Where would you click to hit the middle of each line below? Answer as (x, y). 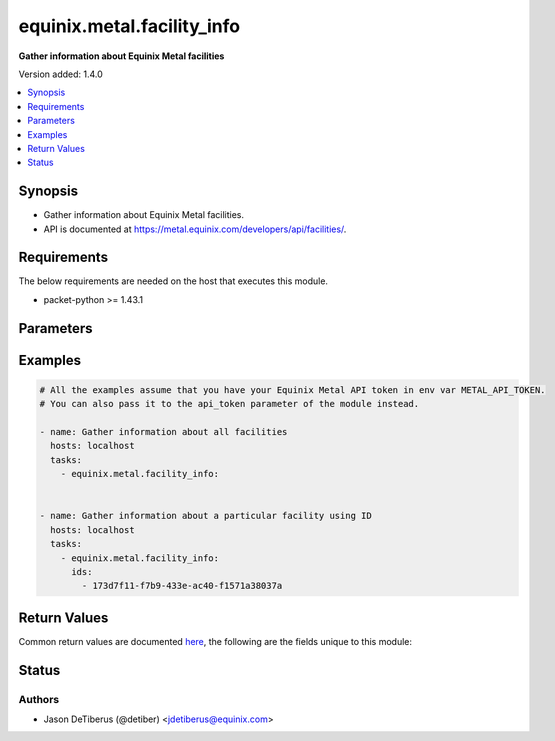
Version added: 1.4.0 (61, 74)
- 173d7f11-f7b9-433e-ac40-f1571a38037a (182, 586)
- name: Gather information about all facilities (163, 432)
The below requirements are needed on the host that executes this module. (173, 281)
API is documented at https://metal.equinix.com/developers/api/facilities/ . (195, 229)
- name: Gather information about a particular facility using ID (205, 516)
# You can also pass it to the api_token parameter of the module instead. (229, 404)
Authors (39, 699)
